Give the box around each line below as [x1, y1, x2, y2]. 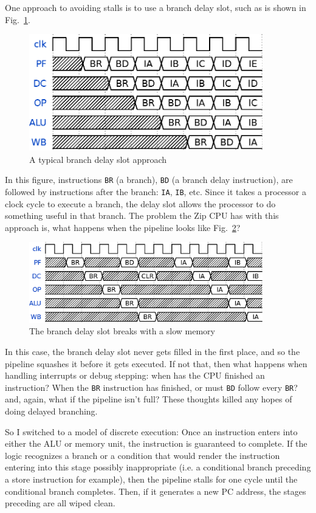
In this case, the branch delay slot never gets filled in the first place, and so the [5, 345, 300, 358]
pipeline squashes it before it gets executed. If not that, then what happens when [5, 357, 307, 370]
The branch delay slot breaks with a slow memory [29, 325, 215, 337]
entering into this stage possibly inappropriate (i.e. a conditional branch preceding [5, 461, 311, 473]
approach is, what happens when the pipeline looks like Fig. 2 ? [5, 221, 241, 233]
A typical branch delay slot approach [29, 153, 167, 165]
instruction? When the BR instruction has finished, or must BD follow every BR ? [5, 380, 298, 393]
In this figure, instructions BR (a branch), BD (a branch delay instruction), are [5, 173, 293, 186]
